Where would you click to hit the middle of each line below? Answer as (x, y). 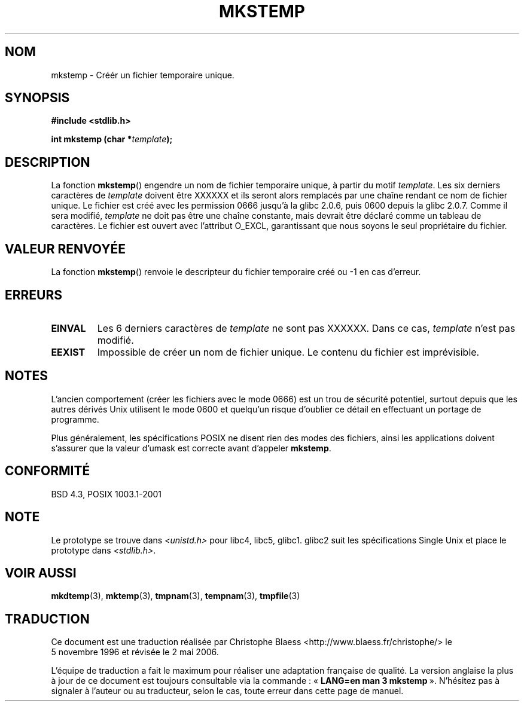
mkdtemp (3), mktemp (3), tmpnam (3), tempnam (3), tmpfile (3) (176, 596)
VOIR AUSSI (41, 573)
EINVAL (68, 328)
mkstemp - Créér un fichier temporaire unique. (143, 75)
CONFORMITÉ (48, 471)
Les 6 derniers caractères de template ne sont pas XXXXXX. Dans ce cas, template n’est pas (306, 328)
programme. (75, 419)
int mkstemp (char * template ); (112, 139)
